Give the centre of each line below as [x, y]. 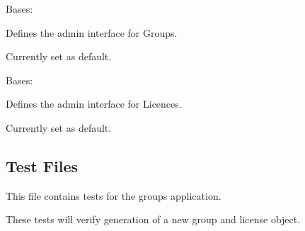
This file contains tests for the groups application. [114, 195]
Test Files [42, 165]
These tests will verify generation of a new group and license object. [153, 219]
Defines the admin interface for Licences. [94, 104]
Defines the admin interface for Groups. [92, 32]
